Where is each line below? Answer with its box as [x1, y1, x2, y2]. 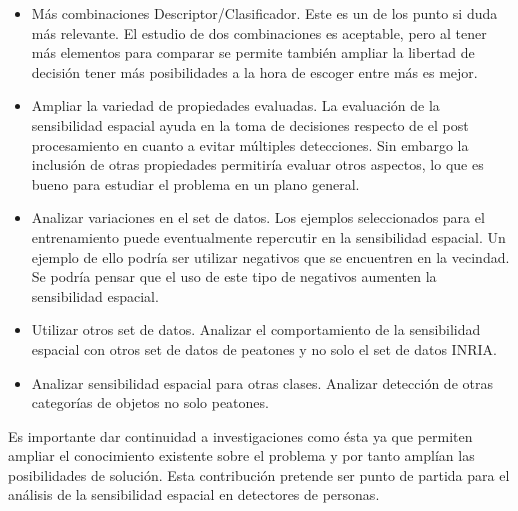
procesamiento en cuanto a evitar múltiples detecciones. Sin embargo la [31, 134, 469, 155]
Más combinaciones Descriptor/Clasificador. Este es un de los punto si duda [31, 3, 498, 23]
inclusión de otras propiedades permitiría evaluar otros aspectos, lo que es [31, 154, 484, 175]
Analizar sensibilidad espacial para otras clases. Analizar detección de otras [31, 372, 493, 393]
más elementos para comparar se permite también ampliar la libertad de [31, 42, 475, 63]
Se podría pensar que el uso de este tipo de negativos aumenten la [31, 266, 437, 287]
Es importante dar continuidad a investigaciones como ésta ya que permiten [8, 425, 473, 446]
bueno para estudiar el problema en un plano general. [31, 173, 360, 194]
